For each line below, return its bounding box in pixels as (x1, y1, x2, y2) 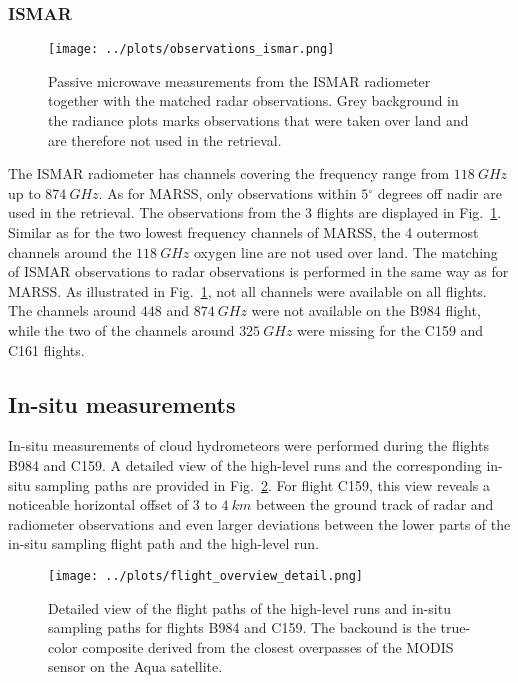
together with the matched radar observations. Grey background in (48, 90, 459, 111)
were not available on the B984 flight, (251, 300, 481, 321)
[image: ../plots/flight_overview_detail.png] (48, 568, 363, 583)
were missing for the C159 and (297, 320, 484, 340)
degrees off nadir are (377, 182, 502, 203)
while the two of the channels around (8, 320, 235, 340)
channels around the (8, 241, 132, 262)
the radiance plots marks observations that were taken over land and (48, 110, 469, 131)
